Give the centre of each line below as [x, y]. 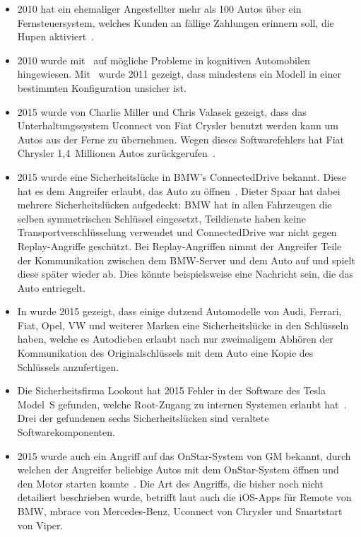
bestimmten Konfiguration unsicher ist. [102, 87]
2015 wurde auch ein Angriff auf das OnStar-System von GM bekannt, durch [184, 455]
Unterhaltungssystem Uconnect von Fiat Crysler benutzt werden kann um [178, 125]
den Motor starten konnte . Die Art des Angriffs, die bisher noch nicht [170, 483]
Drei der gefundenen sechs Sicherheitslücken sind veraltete [143, 418]
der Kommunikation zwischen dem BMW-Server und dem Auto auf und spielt [186, 260]
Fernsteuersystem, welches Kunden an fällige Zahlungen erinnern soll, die [176, 22]
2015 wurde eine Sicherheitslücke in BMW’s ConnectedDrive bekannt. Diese [182, 176]
